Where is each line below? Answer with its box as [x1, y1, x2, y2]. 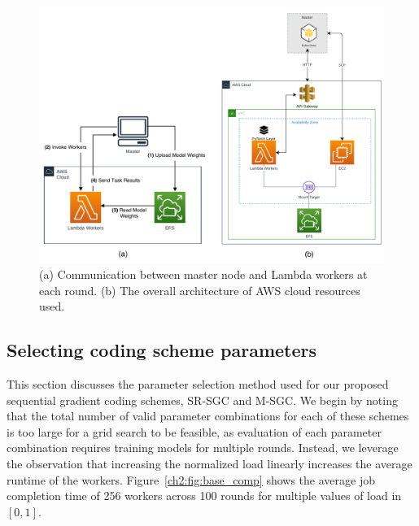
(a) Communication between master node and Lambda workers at [39, 266, 368, 283]
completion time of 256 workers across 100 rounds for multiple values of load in [7, 487, 402, 504]
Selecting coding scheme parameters [7, 337, 317, 363]
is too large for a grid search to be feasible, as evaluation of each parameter [7, 423, 382, 440]
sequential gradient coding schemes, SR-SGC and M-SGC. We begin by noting [7, 391, 398, 408]
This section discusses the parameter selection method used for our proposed [7, 376, 389, 393]
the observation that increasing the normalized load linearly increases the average [7, 455, 412, 472]
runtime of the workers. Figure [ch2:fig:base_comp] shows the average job [7, 471, 375, 488]
